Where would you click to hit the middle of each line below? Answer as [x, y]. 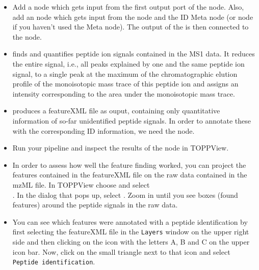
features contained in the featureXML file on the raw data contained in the [130, 175]
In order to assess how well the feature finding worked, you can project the [129, 164]
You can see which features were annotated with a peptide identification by [130, 221]
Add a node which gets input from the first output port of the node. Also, [128, 7]
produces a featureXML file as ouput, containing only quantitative [116, 111]
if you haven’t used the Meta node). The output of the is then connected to [131, 27]
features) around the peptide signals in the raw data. [95, 205]
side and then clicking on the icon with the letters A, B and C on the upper [131, 241]
